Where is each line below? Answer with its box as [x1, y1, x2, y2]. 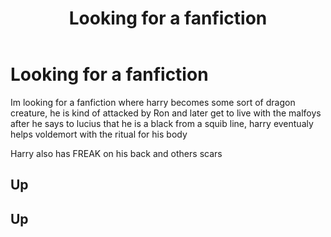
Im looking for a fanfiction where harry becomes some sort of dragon [10, 96, 296, 108]
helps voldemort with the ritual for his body [10, 128, 188, 140]
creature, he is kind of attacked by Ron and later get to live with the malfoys [10, 107, 322, 119]
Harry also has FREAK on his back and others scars [10, 147, 223, 159]
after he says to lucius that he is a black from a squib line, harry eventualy [10, 117, 314, 129]
